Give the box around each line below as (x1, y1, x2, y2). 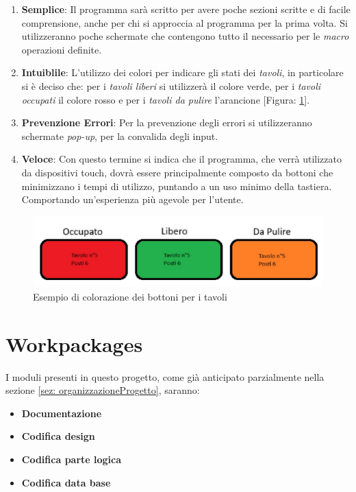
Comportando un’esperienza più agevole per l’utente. (21, 192, 244, 207)
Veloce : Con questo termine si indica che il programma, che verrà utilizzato (21, 152, 342, 166)
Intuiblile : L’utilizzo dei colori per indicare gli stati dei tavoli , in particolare (21, 65, 344, 80)
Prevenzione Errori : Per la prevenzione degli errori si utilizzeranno (21, 115, 312, 130)
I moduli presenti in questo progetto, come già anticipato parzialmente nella (5, 369, 325, 384)
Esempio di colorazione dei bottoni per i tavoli (33, 289, 227, 303)
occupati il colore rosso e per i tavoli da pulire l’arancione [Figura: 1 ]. (21, 92, 310, 106)
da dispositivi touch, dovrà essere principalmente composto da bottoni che (21, 165, 333, 179)
